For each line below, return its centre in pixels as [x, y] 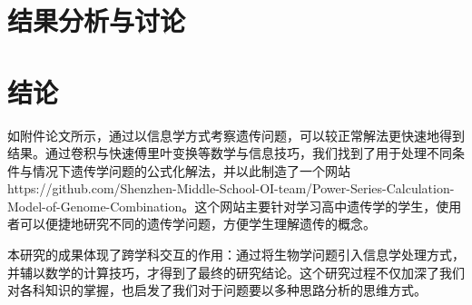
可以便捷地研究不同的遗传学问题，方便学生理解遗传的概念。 [197, 224]
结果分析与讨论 [97, 20]
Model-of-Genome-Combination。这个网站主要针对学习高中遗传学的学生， [222, 206]
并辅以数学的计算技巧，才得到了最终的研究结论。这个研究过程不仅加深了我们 [236, 272]
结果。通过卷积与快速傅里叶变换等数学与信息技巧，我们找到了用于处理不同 [230, 153]
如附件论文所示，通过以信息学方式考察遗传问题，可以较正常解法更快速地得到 [236, 135]
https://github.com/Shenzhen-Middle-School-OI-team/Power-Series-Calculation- [231, 188]
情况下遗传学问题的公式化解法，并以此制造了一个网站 [191, 170]
